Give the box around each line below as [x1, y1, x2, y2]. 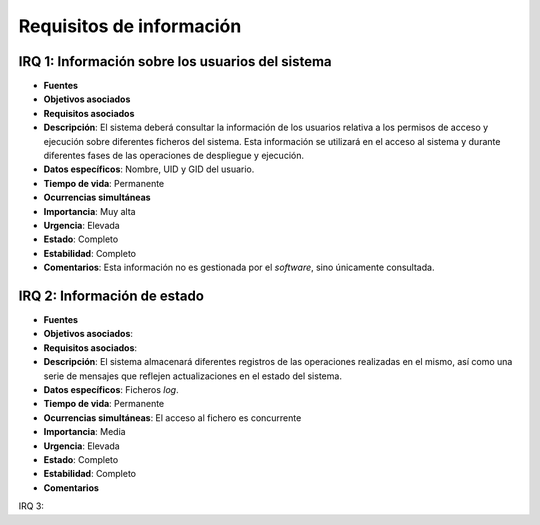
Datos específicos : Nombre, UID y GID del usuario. [43, 163, 255, 175]
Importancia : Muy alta [43, 205, 136, 217]
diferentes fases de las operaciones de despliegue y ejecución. [43, 150, 305, 162]
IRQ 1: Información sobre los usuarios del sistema [18, 53, 332, 70]
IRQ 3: [18, 500, 45, 512]
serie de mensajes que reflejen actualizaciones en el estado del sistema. [43, 370, 342, 382]
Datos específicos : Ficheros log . [43, 384, 179, 395]
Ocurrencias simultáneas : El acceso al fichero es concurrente [43, 411, 302, 424]
